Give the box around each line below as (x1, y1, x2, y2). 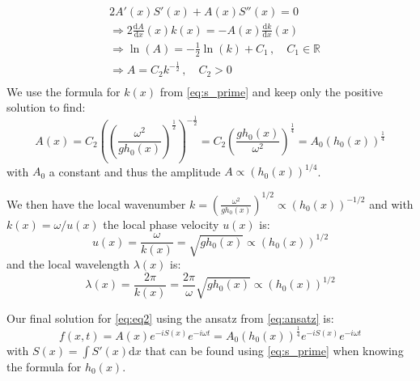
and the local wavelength (6, 256, 130, 273)
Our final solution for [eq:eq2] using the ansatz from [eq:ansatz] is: (6, 309, 334, 326)
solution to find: (6, 99, 86, 116)
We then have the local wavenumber (6, 195, 186, 212)
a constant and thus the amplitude (49, 163, 221, 180)
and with (369, 195, 414, 212)
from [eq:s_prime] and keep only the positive (159, 83, 383, 99)
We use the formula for (6, 83, 121, 99)
